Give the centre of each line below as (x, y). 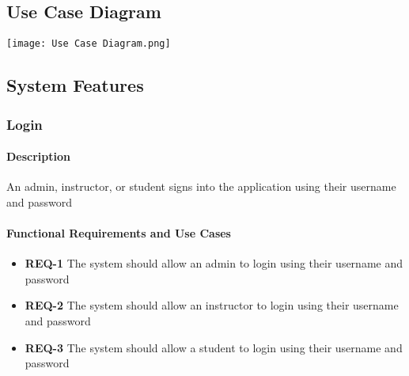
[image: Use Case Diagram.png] (89, 44)
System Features (75, 85)
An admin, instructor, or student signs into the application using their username (201, 186)
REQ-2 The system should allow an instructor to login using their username (212, 305)
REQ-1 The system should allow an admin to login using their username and (214, 263)
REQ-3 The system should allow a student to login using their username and (214, 347)
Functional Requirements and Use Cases (119, 233)
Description (39, 156)
